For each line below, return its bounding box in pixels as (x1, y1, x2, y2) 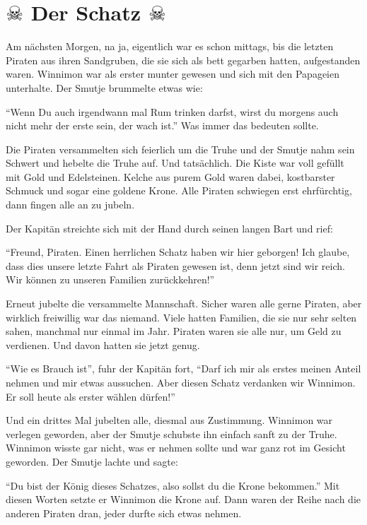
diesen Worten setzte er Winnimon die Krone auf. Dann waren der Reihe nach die (6, 492, 361, 507)
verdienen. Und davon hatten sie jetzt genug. (6, 337, 200, 352)
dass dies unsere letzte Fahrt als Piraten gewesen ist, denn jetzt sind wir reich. (6, 258, 345, 273)
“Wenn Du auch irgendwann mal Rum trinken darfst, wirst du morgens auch (6, 104, 339, 119)
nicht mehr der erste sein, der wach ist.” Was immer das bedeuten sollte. (6, 118, 319, 133)
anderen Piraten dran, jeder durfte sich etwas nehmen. (6, 505, 242, 520)
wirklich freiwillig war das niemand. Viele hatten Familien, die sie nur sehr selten (6, 309, 357, 324)
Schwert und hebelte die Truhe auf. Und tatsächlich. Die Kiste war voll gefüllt (6, 155, 344, 170)
